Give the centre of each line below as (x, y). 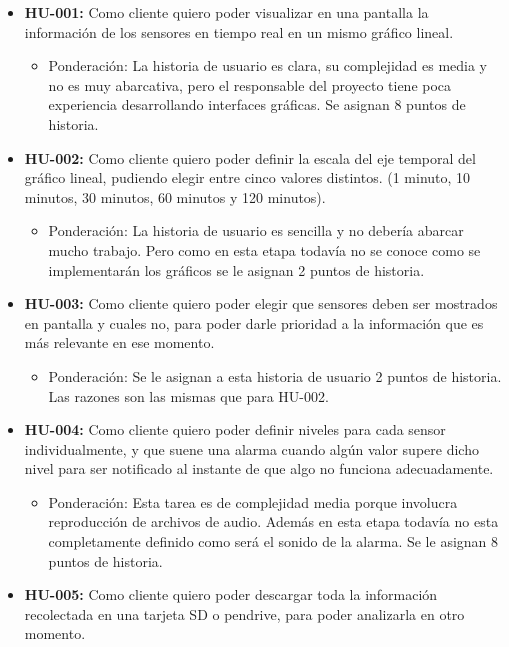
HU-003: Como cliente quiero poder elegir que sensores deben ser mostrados (261, 303)
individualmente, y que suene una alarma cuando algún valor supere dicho (251, 448)
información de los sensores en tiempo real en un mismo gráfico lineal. (239, 31)
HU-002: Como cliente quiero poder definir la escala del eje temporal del (250, 157)
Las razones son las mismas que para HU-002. (188, 395)
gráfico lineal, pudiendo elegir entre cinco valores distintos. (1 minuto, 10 (247, 177)
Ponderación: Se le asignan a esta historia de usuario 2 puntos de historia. (275, 375)
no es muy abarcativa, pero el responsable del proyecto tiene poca (250, 84)
